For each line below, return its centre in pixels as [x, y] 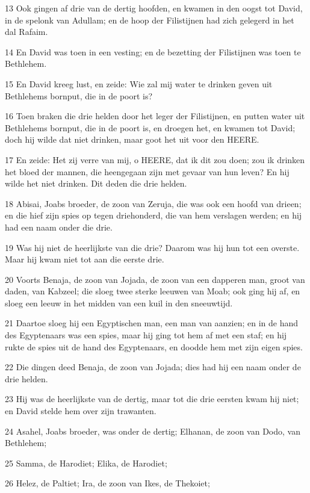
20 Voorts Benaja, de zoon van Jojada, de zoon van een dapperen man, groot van [155, 279]
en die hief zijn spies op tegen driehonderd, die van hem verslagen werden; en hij [153, 215]
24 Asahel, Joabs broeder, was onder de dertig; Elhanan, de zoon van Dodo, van [153, 431]
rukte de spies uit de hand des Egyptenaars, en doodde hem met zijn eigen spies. [154, 346]
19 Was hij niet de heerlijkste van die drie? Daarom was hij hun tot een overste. [152, 247]
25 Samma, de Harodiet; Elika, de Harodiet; [86, 463]
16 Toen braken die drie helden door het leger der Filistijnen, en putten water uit [155, 116]
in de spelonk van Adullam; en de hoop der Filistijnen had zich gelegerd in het [150, 20]
